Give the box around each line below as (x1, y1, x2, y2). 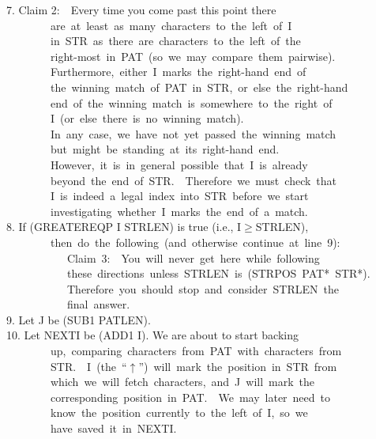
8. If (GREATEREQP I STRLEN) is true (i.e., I (6, 218, 242, 235)
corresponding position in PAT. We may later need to (50, 388, 331, 405)
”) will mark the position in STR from (138, 358, 337, 374)
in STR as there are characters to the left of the (50, 32, 301, 49)
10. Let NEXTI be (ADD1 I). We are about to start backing (6, 327, 299, 343)
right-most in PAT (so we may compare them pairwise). (50, 47, 336, 64)
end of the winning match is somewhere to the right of (50, 94, 333, 111)
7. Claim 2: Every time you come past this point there (6, 2, 276, 17)
